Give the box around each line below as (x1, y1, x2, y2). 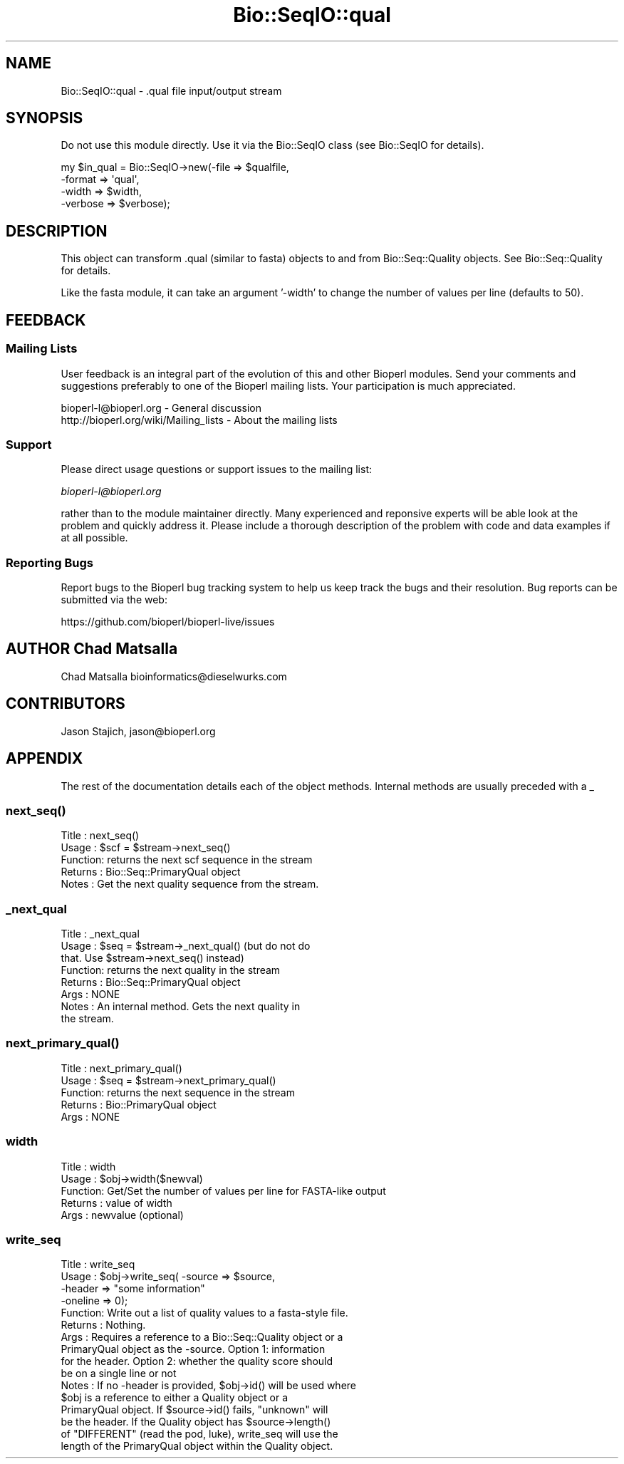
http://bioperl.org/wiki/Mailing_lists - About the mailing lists (61, 413, 338, 426)
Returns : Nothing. (61, 1319, 146, 1331)
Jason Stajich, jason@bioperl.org (61, 725, 216, 737)
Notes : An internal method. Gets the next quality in (61, 1000, 301, 1013)
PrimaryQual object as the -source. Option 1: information (61, 1343, 326, 1356)
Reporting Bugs (6, 555, 93, 570)
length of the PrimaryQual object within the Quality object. (61, 1440, 333, 1453)
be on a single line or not (61, 1367, 177, 1380)
